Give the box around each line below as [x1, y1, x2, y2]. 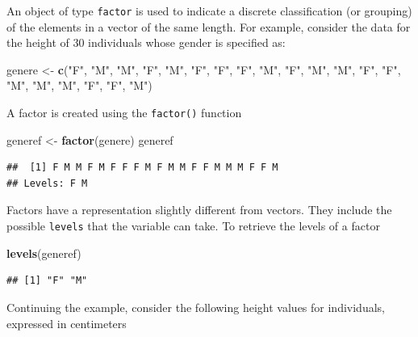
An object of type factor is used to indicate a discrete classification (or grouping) [6, 2, 412, 19]
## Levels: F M [6, 177, 88, 189]
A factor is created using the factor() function [6, 104, 242, 121]
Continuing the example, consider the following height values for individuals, [6, 298, 385, 315]
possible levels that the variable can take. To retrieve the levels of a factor [6, 217, 380, 234]
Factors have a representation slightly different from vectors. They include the [6, 201, 392, 218]
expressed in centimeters [6, 314, 127, 331]
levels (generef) [6, 244, 82, 261]
